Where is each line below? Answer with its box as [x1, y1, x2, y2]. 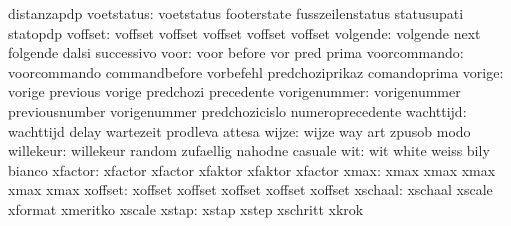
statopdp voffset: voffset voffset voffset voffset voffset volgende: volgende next [8, 22, 481, 43]
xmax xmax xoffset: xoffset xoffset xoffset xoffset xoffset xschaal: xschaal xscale [8, 179, 493, 200]
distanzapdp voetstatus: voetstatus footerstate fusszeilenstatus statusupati [8, 3, 464, 23]
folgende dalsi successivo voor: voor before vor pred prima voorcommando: [8, 42, 464, 63]
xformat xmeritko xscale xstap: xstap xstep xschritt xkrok [8, 198, 364, 219]
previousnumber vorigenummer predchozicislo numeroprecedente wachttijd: [8, 100, 467, 121]
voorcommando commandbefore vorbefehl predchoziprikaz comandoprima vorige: [8, 61, 504, 82]
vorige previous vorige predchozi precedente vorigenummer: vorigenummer [8, 81, 461, 102]
